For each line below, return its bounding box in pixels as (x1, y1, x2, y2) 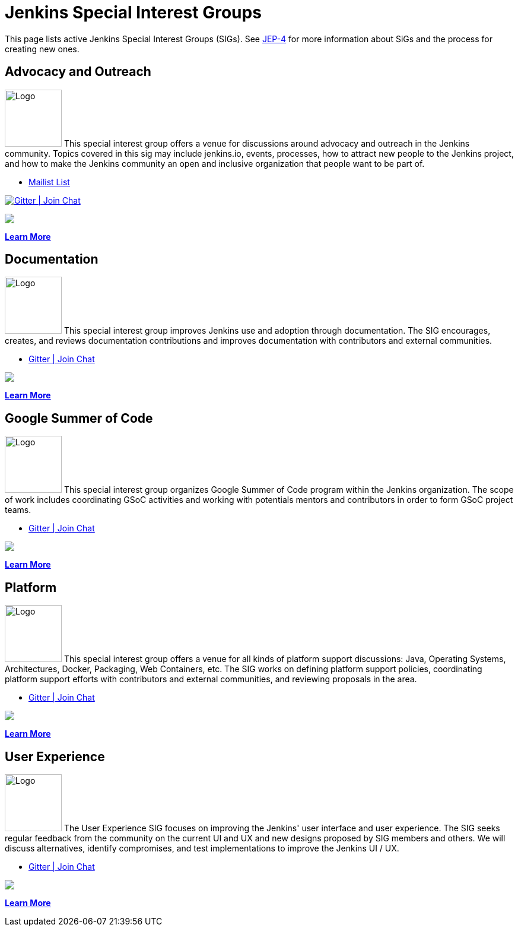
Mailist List (28, 176, 70, 187)
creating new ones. (5, 43, 80, 54)
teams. (5, 505, 31, 515)
